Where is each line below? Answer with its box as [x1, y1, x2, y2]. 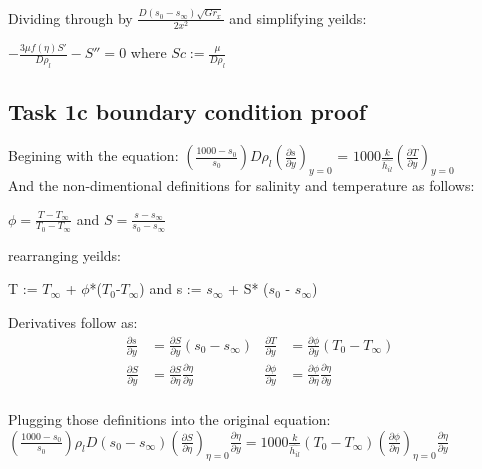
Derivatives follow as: [8, 312, 138, 333]
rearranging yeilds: [8, 244, 121, 265]
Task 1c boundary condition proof [8, 96, 367, 127]
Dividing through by [8, 7, 133, 28]
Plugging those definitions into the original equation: [8, 408, 331, 429]
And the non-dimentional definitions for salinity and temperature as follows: [8, 175, 475, 195]
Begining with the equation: [8, 145, 179, 166]
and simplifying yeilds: [229, 7, 367, 28]
